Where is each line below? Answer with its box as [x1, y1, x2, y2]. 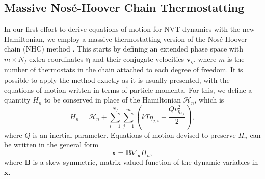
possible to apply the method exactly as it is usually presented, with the [4, 74, 230, 85]
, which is [194, 94, 224, 105]
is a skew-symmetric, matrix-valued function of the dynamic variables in [33, 156, 258, 167]
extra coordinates [29, 53, 84, 64]
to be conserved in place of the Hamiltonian [44, 94, 181, 105]
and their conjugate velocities [92, 53, 184, 64]
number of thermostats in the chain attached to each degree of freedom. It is [4, 64, 243, 75]
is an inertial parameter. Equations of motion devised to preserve [33, 129, 236, 140]
